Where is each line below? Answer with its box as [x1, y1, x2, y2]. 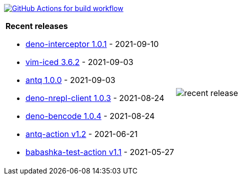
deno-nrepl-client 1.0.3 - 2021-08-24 [25, 93, 164, 103]
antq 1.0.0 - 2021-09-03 [25, 75, 115, 85]
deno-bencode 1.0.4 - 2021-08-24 [25, 111, 155, 121]
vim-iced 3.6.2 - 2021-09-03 [25, 57, 133, 67]
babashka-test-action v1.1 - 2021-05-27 [25, 147, 174, 157]
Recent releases [5, 21, 68, 31]
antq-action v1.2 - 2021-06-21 [25, 129, 138, 139]
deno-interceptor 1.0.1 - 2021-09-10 [25, 39, 159, 49]
